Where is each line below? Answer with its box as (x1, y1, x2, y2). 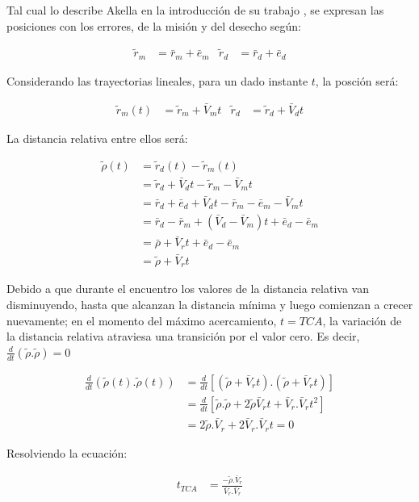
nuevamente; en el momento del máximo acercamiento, (6, 312, 277, 328)
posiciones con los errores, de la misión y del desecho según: (6, 17, 301, 34)
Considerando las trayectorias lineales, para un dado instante (6, 72, 308, 89)
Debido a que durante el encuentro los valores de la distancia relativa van (6, 280, 369, 297)
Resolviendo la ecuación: (6, 444, 128, 461)
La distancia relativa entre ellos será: (6, 129, 188, 146)
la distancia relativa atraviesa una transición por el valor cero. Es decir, (6, 328, 360, 345)
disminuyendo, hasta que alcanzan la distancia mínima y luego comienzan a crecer (6, 296, 413, 313)
